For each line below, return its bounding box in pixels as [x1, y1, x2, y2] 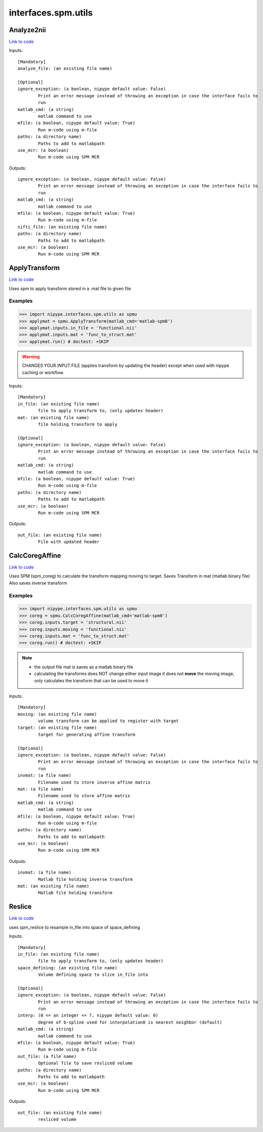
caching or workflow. [22, 369, 65, 375]
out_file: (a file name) [17, 1054, 77, 1059]
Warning [22, 353, 40, 360]
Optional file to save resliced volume [38, 1060, 133, 1066]
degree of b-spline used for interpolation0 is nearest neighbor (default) [38, 1020, 223, 1025]
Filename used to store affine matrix [38, 793, 131, 799]
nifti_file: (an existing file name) [17, 224, 108, 230]
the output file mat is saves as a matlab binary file [34, 664, 133, 670]
